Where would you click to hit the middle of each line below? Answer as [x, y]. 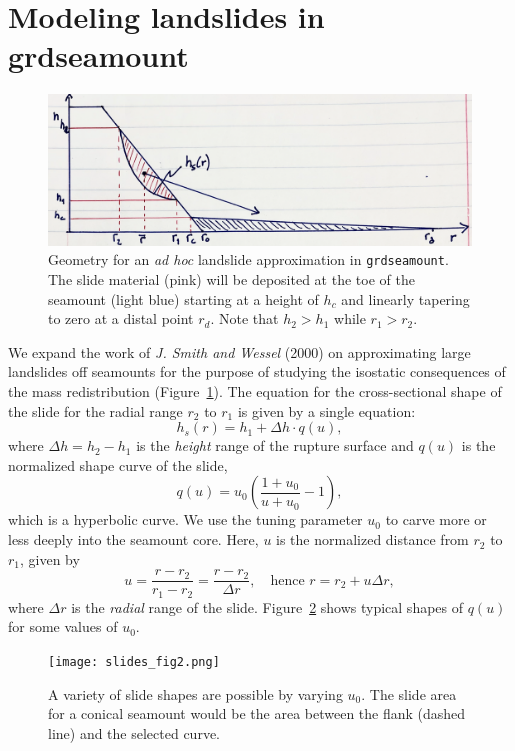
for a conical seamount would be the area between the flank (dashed [257, 713]
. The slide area [409, 693]
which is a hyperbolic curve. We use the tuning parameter [185, 519]
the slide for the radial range [95, 410]
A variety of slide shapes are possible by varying [195, 693]
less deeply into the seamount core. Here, [133, 539]
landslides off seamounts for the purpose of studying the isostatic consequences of [257, 371]
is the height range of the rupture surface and [275, 445]
